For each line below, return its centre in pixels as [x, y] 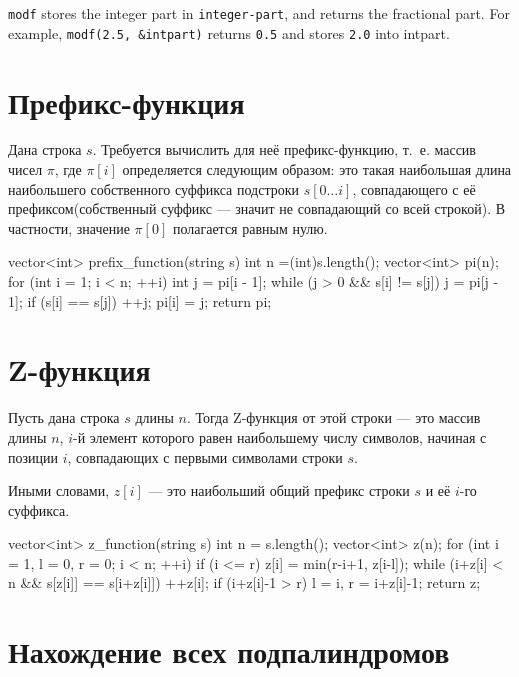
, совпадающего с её [414, 188]
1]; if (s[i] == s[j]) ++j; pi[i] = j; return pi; [140, 300]
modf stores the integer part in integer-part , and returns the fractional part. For [259, 13]
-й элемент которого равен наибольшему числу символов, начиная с [279, 436]
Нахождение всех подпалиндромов [229, 651]
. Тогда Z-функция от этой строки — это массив [333, 417]
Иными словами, [59, 490]
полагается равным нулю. [250, 227]
